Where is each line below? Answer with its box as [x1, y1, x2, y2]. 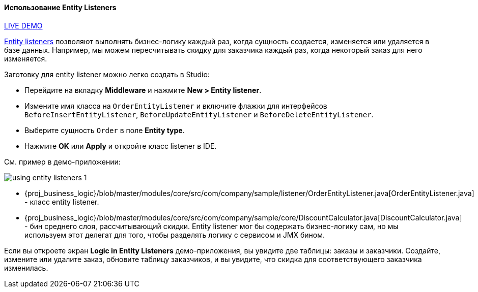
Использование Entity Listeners [4, 3, 117, 12]
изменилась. [4, 263, 48, 272]
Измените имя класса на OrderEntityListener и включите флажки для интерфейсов [24, 101, 327, 110]
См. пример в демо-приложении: [4, 157, 121, 166]
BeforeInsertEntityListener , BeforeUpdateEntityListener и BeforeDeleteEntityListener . [24, 110, 374, 119]
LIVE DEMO [4, 21, 43, 30]
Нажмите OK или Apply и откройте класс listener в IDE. [24, 141, 217, 150]
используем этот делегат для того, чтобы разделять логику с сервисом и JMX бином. [24, 230, 325, 239]
